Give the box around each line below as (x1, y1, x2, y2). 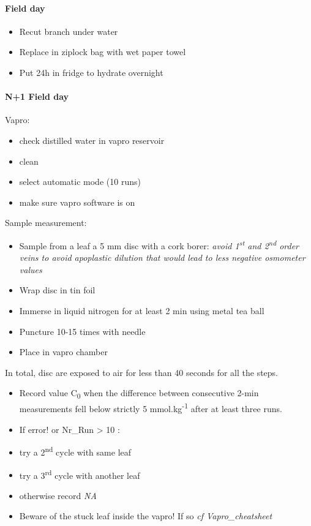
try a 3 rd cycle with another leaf (19, 467, 140, 481)
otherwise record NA (19, 489, 97, 502)
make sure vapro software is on (19, 195, 135, 208)
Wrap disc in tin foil (19, 284, 96, 296)
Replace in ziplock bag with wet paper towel (19, 45, 186, 58)
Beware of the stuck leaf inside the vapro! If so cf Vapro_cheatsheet (19, 509, 272, 522)
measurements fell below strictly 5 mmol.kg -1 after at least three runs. (19, 400, 282, 415)
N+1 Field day (5, 90, 69, 103)
